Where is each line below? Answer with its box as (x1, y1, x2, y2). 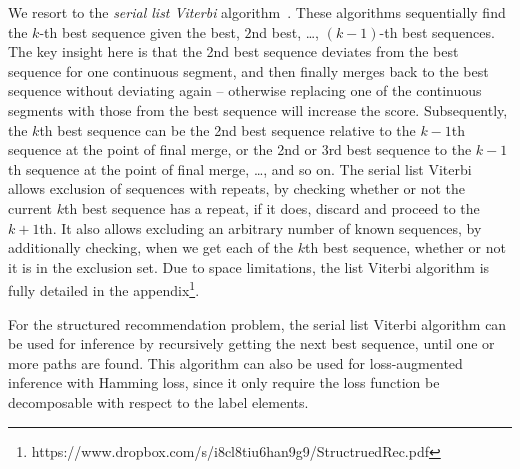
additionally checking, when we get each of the (8, 237, 294, 258)
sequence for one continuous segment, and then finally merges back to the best (8, 60, 489, 81)
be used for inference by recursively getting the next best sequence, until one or (8, 333, 495, 354)
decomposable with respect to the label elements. (8, 391, 309, 412)
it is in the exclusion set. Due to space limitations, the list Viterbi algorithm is (8, 256, 490, 277)
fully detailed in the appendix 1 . (8, 277, 200, 300)
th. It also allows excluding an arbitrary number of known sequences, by (39, 217, 482, 238)
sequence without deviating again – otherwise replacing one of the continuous (8, 80, 482, 101)
